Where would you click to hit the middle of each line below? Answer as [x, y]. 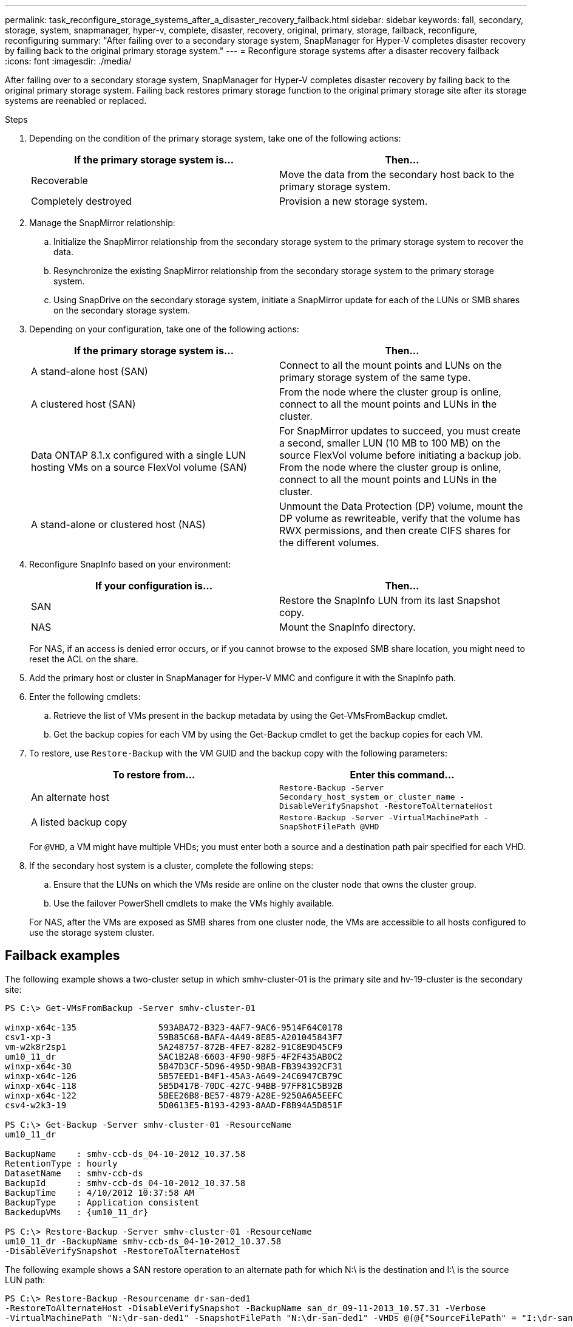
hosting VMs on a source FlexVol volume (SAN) [139, 467]
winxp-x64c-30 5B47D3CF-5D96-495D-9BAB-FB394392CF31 [174, 1066]
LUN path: [25, 1280]
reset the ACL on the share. [84, 659]
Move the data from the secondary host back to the [397, 174]
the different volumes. [329, 543]
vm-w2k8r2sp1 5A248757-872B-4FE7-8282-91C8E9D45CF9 [174, 1047]
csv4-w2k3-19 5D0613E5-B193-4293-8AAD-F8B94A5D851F [174, 1105]
